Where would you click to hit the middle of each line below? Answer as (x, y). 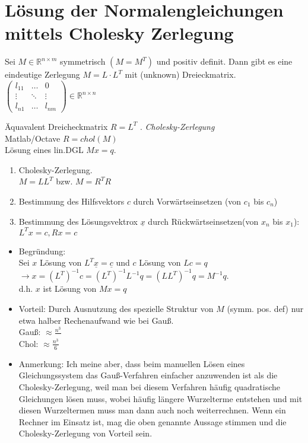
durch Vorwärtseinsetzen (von (187, 201)
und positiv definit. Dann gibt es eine (224, 61)
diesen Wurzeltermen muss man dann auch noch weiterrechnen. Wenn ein (152, 410)
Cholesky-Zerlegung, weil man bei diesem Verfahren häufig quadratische (150, 386)
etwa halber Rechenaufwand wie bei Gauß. (96, 320)
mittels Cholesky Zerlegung (119, 33)
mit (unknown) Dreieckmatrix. (180, 74)
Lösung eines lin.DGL (44, 150)
